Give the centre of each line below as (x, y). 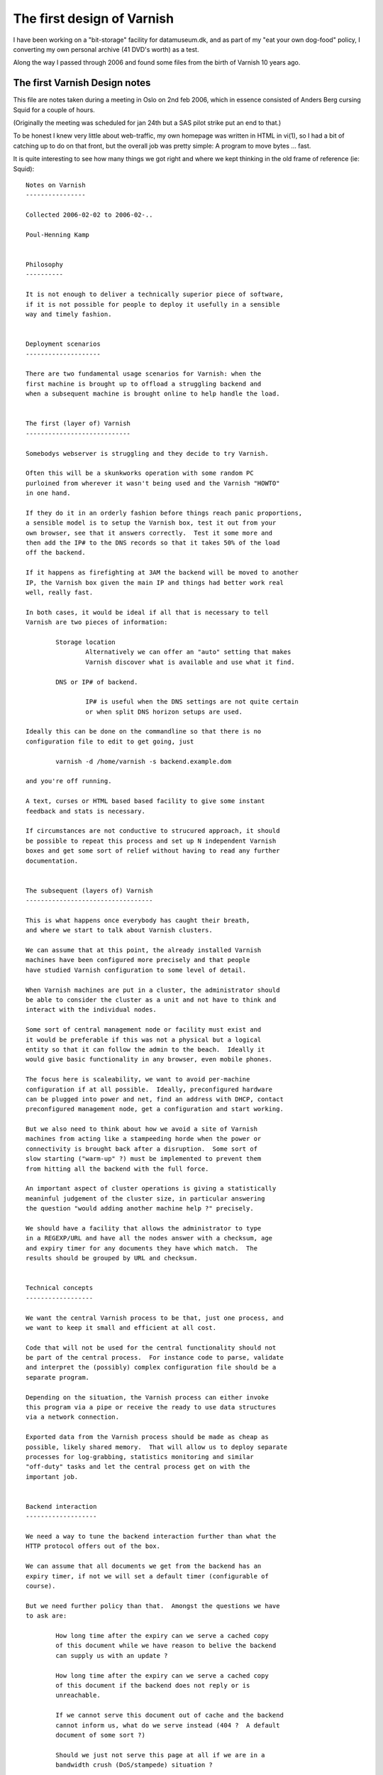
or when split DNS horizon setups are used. (164, 711)
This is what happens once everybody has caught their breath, (138, 920)
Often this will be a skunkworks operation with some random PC (140, 473)
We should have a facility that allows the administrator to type (144, 1228)
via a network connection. (73, 1417)
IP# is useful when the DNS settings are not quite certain (192, 702)
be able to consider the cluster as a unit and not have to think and (151, 1000)
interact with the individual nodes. (91, 1010)
